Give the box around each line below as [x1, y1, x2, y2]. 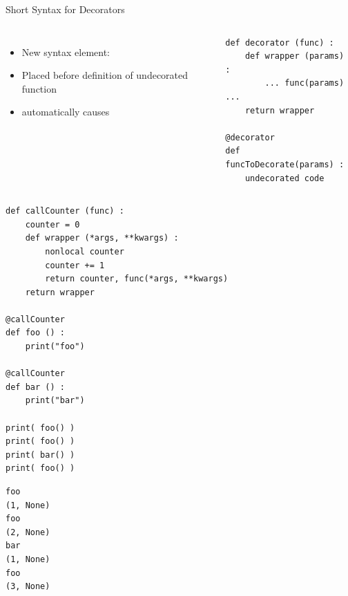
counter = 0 [25, 219, 80, 230]
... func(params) [264, 78, 345, 89]
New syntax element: [21, 44, 110, 59]
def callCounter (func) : [6, 206, 124, 216]
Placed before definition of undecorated [21, 68, 188, 82]
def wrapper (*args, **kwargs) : [25, 233, 179, 243]
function [21, 81, 57, 95]
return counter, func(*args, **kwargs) [45, 274, 229, 284]
